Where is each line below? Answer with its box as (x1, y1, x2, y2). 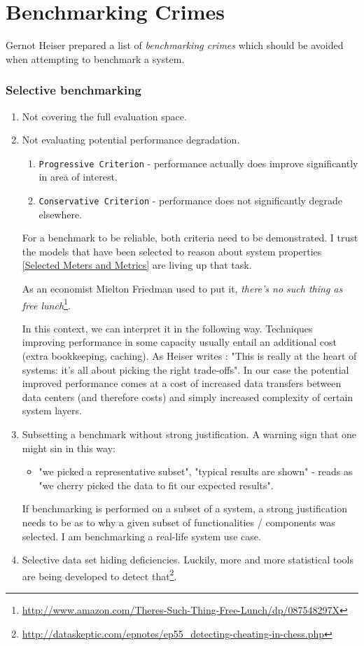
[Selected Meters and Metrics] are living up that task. (22, 258, 252, 272)
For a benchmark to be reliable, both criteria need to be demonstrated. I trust (22, 230, 358, 245)
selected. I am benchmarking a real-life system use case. (22, 528, 261, 543)
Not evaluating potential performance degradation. (22, 132, 240, 147)
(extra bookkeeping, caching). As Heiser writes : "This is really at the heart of (22, 349, 357, 363)
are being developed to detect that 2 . (22, 566, 177, 583)
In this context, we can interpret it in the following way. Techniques (22, 321, 313, 335)
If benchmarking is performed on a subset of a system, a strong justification (22, 501, 348, 516)
